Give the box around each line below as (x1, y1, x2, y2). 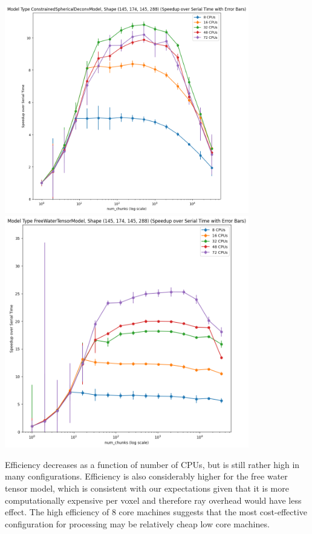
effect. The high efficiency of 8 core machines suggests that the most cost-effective (5, 506, 308, 518)
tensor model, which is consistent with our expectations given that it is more (5, 482, 289, 495)
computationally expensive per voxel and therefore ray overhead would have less (5, 493, 302, 506)
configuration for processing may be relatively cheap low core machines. (5, 517, 270, 530)
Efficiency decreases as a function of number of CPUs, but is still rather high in (5, 458, 300, 470)
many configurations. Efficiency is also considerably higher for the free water (5, 470, 288, 483)
